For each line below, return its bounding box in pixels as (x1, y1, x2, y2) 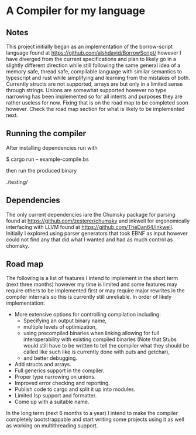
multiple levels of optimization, (23, 323, 97, 331)
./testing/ (6, 178, 28, 186)
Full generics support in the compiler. (14, 367, 105, 374)
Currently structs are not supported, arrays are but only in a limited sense (6, 80, 183, 87)
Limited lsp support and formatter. (14, 392, 97, 399)
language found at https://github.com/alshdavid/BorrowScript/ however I (6, 49, 181, 56)
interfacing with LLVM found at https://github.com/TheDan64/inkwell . (6, 223, 174, 230)
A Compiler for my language (6, 4, 145, 18)
